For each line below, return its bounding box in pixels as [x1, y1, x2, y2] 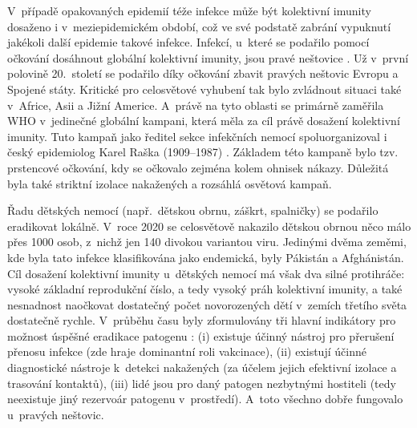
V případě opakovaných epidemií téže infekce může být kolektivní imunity [7, 2, 371, 18]
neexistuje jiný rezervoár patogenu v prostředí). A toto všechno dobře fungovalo [7, 390, 403, 407]
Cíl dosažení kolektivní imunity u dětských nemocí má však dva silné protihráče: [7, 264, 405, 281]
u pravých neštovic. [7, 406, 104, 422]
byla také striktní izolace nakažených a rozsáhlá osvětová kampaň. [7, 175, 332, 192]
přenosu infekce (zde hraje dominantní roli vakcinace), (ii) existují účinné [7, 343, 366, 360]
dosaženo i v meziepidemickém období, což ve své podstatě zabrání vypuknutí [7, 18, 391, 34]
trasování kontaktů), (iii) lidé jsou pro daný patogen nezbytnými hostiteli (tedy [7, 374, 396, 391]
